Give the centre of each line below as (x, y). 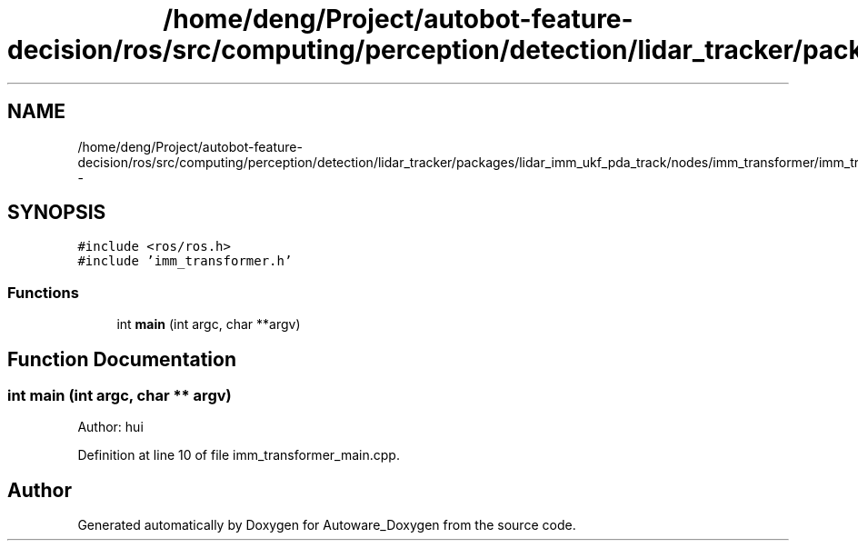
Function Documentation (122, 359)
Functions (43, 292)
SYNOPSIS (57, 213)
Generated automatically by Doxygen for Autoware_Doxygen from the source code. (327, 525)
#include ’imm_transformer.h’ (185, 261)
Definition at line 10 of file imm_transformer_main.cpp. (239, 455)
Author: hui (110, 427)
